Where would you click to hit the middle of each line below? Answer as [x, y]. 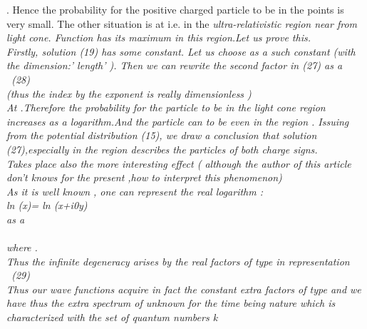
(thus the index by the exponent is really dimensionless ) [129, 93]
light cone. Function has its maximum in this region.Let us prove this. [159, 37]
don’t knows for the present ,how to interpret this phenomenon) [144, 177]
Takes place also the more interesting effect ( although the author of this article [179, 163]
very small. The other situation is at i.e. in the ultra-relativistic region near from [182, 23]
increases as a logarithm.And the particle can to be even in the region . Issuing [178, 121]
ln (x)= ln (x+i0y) [47, 205]
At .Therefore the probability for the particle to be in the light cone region [166, 107]
